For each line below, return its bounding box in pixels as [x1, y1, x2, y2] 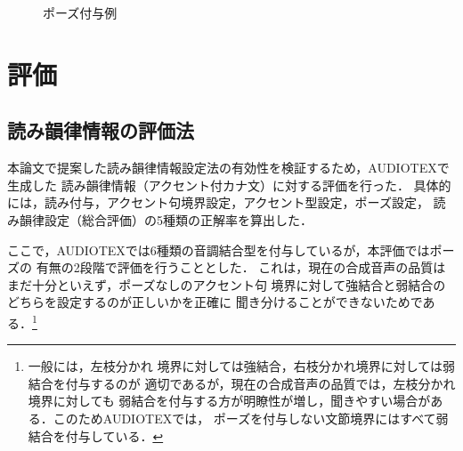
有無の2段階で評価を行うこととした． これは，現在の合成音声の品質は [36, 258, 446, 277]
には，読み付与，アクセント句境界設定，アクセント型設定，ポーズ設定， [7, 193, 429, 212]
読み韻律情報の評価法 [7, 117, 194, 144]
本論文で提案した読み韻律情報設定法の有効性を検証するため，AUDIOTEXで [7, 158, 450, 177]
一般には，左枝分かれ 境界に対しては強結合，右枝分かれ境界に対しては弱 [28, 357, 456, 375]
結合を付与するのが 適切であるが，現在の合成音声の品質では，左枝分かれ [28, 374, 456, 392]
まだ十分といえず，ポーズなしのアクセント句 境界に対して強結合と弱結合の [7, 275, 446, 294]
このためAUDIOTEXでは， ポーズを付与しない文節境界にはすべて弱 [53, 408, 449, 427]
